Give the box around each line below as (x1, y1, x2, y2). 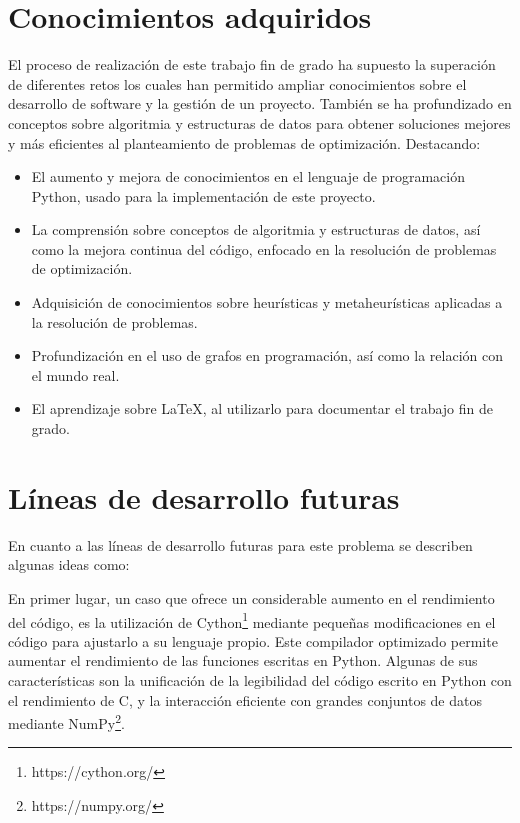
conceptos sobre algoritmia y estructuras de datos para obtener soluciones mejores (8, 112, 511, 133)
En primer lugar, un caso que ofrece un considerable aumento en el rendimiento (8, 587, 495, 608)
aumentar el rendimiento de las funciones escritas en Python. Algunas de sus (8, 650, 478, 671)
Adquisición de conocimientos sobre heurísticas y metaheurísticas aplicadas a (31, 292, 503, 313)
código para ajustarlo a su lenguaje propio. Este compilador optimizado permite (8, 630, 498, 651)
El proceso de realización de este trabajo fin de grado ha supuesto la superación (8, 54, 496, 75)
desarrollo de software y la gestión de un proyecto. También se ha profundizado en (8, 93, 512, 114)
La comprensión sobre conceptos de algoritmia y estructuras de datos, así (31, 219, 481, 240)
